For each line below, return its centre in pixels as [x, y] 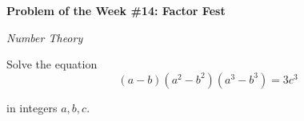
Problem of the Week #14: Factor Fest [116, 10]
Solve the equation [52, 64]
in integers [32, 107]
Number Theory [45, 37]
